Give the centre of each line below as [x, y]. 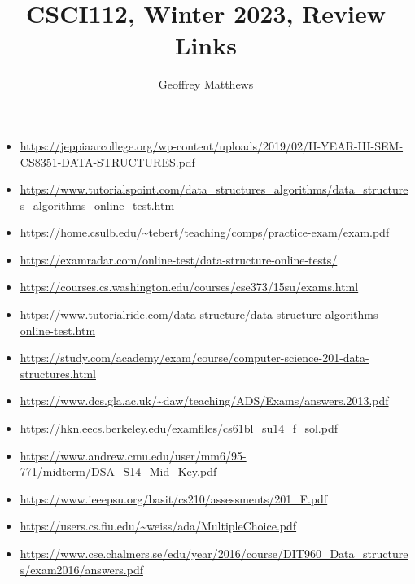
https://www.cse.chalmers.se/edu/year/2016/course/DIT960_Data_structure [214, 553]
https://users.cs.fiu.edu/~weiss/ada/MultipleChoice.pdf [158, 526]
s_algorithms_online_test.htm [97, 205]
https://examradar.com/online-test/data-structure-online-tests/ [179, 259]
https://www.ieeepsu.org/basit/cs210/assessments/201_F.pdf [174, 498]
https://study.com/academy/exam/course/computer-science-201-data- [194, 357]
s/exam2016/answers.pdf [81, 569]
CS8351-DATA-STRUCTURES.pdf [107, 161]
